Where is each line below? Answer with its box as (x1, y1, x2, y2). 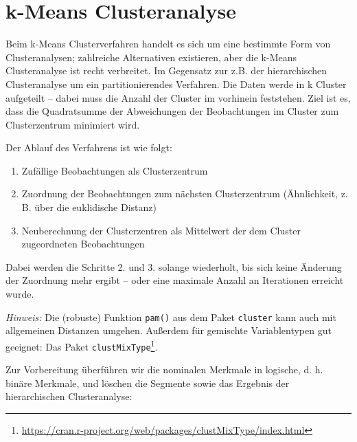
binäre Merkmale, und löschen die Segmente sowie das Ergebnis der (5, 375, 290, 390)
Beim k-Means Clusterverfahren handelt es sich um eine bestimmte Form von (5, 36, 331, 51)
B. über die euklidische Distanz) (21, 200, 157, 214)
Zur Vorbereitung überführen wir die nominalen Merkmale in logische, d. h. (5, 362, 323, 377)
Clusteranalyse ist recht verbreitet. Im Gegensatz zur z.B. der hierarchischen (5, 63, 327, 78)
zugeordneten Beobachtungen (21, 236, 145, 251)
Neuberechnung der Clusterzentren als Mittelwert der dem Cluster (21, 223, 301, 237)
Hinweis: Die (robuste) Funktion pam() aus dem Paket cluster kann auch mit (5, 309, 336, 324)
